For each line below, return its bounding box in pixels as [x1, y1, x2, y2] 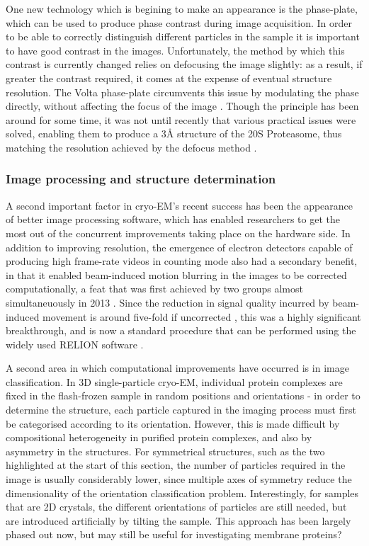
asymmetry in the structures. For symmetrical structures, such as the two [6, 443, 325, 458]
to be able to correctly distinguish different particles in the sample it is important [6, 29, 360, 44]
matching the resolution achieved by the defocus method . [6, 140, 257, 154]
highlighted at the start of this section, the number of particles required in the [6, 457, 346, 472]
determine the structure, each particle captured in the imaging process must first [6, 402, 356, 417]
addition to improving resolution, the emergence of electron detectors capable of [6, 239, 353, 254]
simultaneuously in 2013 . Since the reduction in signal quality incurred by [6, 295, 329, 309]
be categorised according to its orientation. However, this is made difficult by [6, 416, 340, 431]
